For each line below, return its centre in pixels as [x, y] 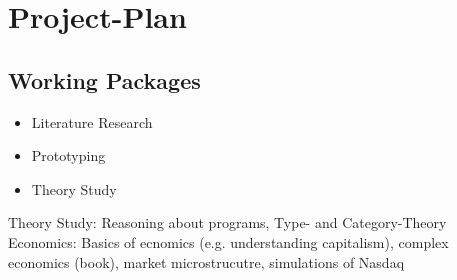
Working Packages [104, 79]
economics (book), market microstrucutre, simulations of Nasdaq [206, 261]
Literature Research [92, 121]
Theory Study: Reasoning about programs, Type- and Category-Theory [227, 222]
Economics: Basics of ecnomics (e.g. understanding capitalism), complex [228, 241]
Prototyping [68, 155]
